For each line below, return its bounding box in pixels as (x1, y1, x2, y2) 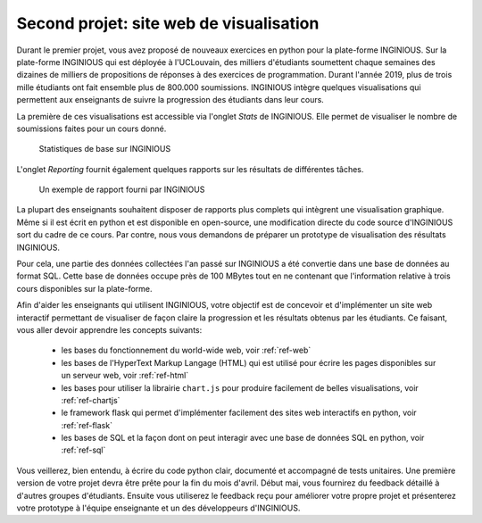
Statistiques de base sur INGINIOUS (38, 144, 171, 154)
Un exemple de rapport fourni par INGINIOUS (38, 184, 205, 195)
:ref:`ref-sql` (61, 444, 106, 455)
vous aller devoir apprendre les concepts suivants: (16, 324, 203, 335)
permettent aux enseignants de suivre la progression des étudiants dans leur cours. (16, 95, 325, 105)
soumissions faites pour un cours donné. (16, 123, 167, 134)
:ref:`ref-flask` (61, 419, 113, 430)
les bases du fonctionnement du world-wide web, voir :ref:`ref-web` (61, 345, 312, 356)
